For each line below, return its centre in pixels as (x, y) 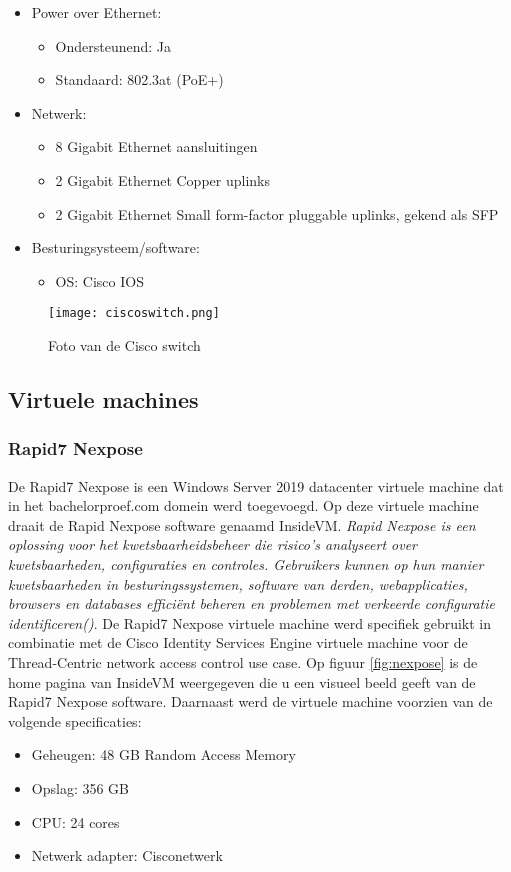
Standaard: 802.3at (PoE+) (139, 79)
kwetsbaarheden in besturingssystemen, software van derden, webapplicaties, (238, 583)
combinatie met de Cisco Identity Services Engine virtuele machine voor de (238, 642)
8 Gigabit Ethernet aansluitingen (156, 146)
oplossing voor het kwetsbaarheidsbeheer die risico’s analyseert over (213, 544)
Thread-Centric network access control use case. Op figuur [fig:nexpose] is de (243, 661)
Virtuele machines (103, 398)
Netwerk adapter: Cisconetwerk (127, 855)
